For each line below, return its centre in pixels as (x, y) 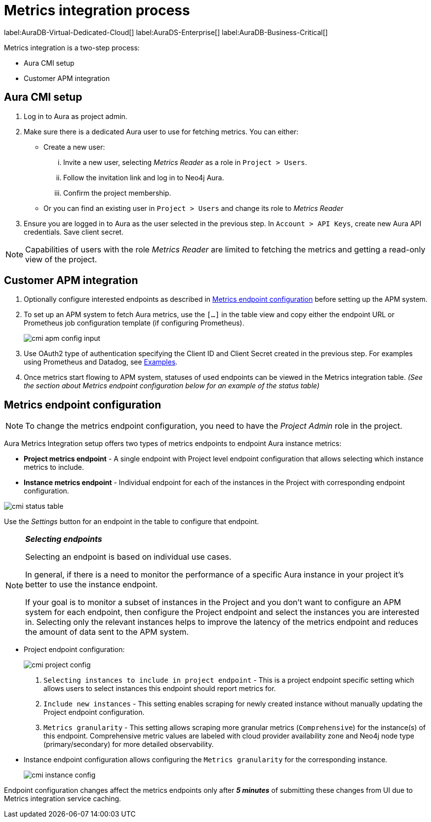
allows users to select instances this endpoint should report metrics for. (160, 689)
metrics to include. (54, 467)
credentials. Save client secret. (74, 232)
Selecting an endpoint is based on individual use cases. (128, 557)
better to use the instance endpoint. (92, 585)
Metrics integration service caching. (63, 799)
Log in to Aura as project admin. (76, 116)
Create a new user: (74, 147)
